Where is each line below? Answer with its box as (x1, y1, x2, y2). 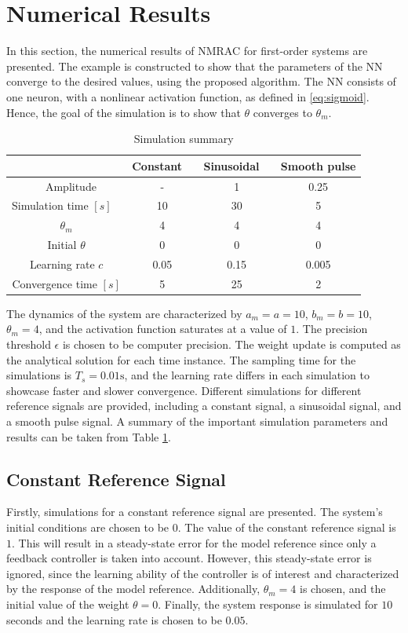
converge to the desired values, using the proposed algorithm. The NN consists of (6, 73, 396, 90)
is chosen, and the (300, 580, 386, 597)
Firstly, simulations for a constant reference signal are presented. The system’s (6, 503, 383, 520)
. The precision (296, 320, 368, 337)
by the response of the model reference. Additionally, (6, 580, 260, 597)
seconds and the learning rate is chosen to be (6, 611, 222, 628)
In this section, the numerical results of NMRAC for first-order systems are (6, 42, 368, 59)
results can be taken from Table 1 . (6, 428, 171, 445)
